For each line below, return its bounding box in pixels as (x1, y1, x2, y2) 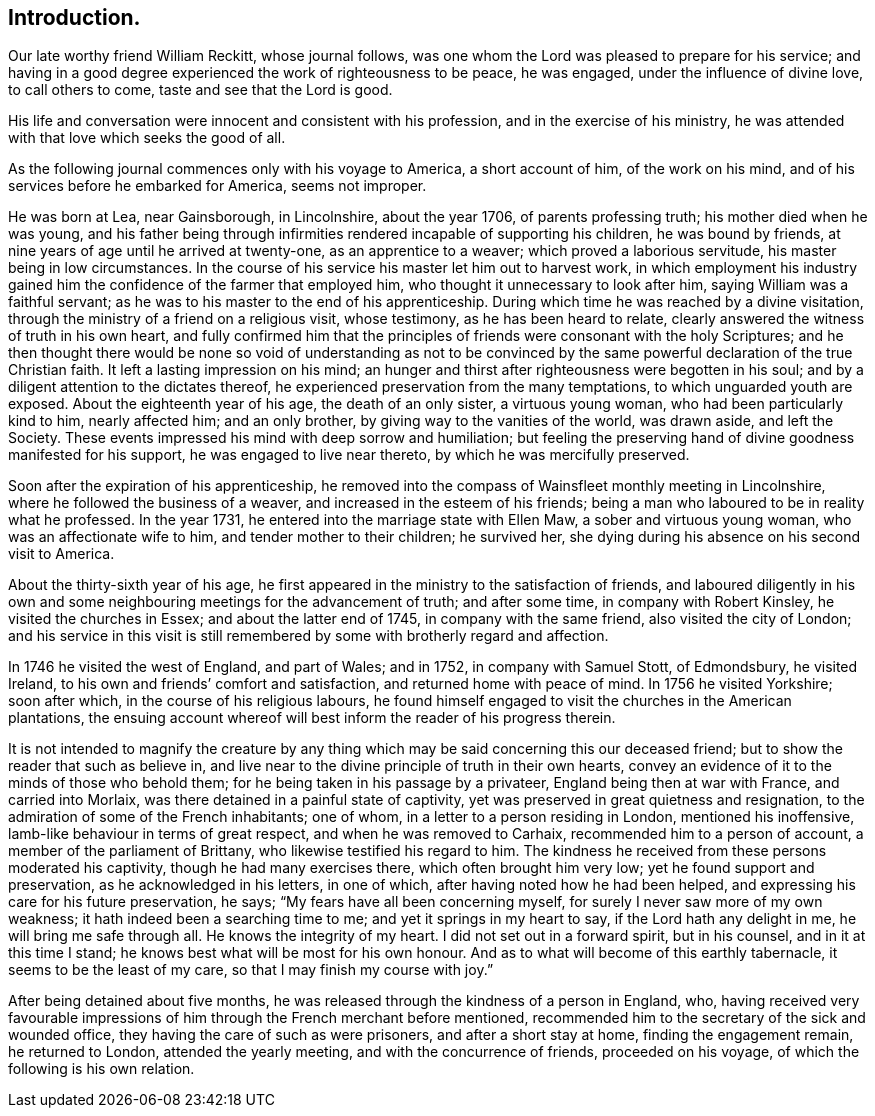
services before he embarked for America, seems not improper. (8, 177, 427, 195)
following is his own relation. (8, 1060, 195, 1078)
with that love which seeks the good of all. (8, 129, 286, 147)
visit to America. (8, 545, 115, 563)
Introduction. (8, 5, 141, 30)
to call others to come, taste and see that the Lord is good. (8, 81, 393, 99)
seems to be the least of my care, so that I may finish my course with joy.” (8, 961, 494, 979)
